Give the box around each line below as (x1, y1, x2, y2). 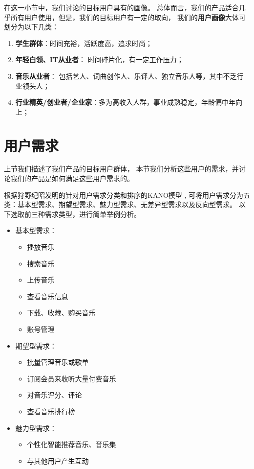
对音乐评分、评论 (27, 390, 82, 400)
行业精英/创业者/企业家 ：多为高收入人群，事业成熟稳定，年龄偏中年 (15, 97, 235, 107)
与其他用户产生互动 (27, 455, 89, 466)
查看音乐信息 (27, 291, 68, 301)
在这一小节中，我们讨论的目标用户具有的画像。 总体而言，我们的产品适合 (4, 2, 239, 12)
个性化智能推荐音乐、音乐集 (27, 439, 116, 449)
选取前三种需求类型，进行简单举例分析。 (10, 209, 141, 219)
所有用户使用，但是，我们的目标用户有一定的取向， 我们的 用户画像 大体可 (10, 12, 246, 22)
